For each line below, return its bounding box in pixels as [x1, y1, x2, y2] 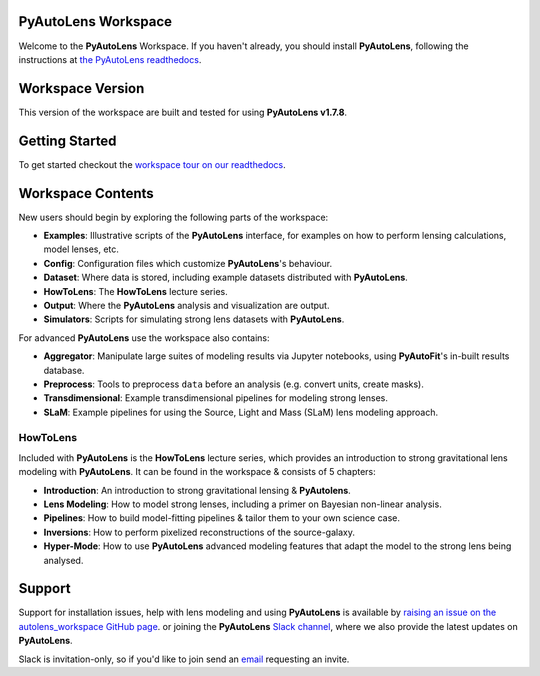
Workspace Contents [18, 185, 154, 202]
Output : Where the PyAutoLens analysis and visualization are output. [43, 299, 330, 311]
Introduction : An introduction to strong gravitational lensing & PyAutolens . [43, 484, 352, 496]
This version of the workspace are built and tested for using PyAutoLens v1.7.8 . [18, 106, 348, 118]
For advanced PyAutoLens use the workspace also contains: [18, 331, 270, 344]
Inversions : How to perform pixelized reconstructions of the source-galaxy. [43, 526, 355, 538]
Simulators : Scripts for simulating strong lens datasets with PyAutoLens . [43, 313, 345, 325]
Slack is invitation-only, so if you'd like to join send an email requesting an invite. [18, 653, 350, 665]
